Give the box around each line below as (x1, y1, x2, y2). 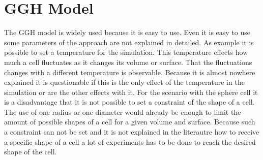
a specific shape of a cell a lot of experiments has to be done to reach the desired (4, 136, 256, 147)
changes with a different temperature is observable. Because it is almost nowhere (4, 67, 255, 77)
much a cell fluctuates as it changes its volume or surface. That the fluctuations (4, 56, 252, 67)
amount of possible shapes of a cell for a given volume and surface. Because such (4, 116, 255, 127)
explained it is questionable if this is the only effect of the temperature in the (4, 77, 245, 87)
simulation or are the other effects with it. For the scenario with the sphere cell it (4, 86, 258, 97)
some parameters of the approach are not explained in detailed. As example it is (4, 37, 254, 47)
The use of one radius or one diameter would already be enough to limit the (4, 106, 241, 117)
